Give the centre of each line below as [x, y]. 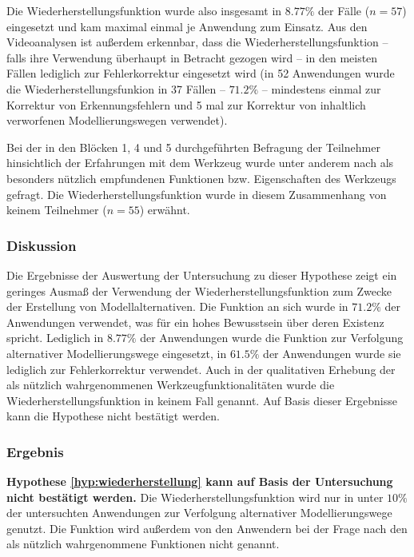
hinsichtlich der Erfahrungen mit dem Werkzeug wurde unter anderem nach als [200, 163]
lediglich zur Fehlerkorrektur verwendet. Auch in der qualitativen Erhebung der [201, 369]
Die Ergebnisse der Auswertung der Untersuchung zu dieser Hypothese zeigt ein [202, 275]
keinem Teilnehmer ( [57, 210]
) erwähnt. [165, 210]
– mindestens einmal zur [321, 88]
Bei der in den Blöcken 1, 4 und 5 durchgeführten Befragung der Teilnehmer [193, 147]
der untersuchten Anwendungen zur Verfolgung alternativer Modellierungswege [199, 513]
